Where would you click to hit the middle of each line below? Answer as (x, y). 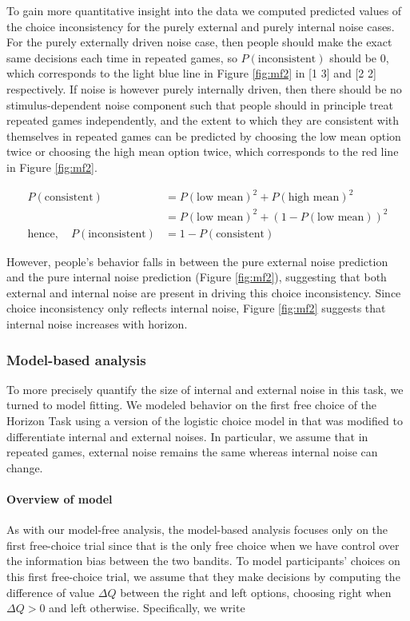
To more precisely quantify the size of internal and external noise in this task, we (205, 389)
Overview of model (60, 498)
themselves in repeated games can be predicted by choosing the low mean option (204, 135)
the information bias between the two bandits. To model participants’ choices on (203, 561)
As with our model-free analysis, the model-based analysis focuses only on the (197, 529)
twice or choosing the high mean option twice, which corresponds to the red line (203, 151)
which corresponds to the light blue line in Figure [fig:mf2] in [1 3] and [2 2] (191, 73)
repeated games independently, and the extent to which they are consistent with (203, 120)
